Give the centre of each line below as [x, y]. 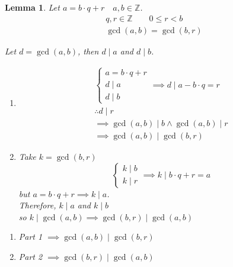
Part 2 [31, 256]
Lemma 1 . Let [32, 7]
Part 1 [31, 237]
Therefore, [37, 205]
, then [88, 51]
